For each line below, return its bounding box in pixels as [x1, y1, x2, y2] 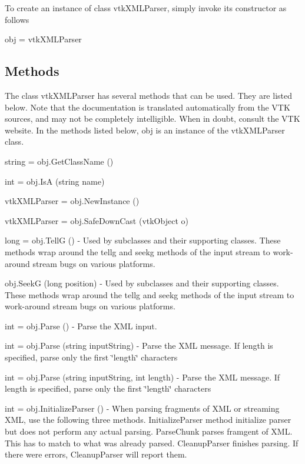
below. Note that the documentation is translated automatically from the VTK [5, 101, 290, 113]
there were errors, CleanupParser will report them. [5, 448, 187, 460]
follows [5, 13, 29, 25]
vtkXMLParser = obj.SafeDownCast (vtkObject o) [5, 214, 188, 226]
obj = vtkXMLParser [5, 33, 82, 45]
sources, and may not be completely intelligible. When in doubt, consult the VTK [5, 112, 300, 125]
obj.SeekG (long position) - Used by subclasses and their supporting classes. [5, 277, 279, 289]
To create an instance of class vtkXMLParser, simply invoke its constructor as [5, 2, 287, 14]
